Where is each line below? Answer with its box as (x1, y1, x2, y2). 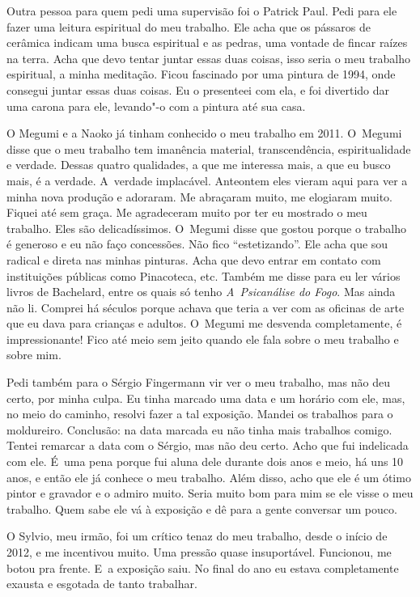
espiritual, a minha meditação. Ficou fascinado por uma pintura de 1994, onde (6, 66, 396, 83)
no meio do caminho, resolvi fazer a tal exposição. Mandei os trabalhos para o (6, 405, 393, 422)
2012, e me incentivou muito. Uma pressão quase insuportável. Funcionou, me (6, 544, 392, 560)
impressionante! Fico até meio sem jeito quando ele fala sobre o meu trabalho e (6, 330, 399, 347)
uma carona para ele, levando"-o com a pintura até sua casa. (6, 97, 306, 114)
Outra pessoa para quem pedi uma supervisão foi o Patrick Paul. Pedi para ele (6, 2, 397, 19)
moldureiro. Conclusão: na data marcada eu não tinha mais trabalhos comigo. (6, 421, 392, 438)
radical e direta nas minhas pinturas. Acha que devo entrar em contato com (6, 251, 381, 268)
